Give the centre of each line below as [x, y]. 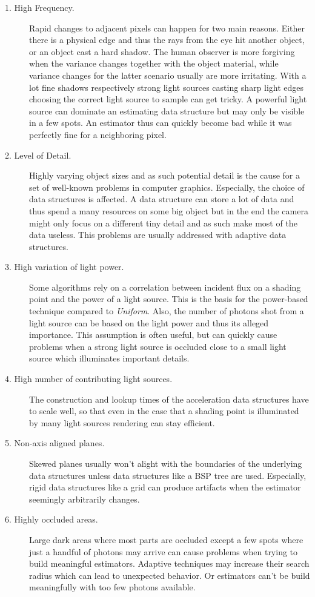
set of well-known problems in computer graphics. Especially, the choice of [167, 187]
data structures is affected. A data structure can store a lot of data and [162, 199]
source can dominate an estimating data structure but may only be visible [167, 110]
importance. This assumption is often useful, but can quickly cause [153, 335]
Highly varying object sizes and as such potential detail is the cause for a [164, 175]
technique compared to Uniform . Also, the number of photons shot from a [167, 311]
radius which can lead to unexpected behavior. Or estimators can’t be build [170, 575]
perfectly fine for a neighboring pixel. [98, 134]
